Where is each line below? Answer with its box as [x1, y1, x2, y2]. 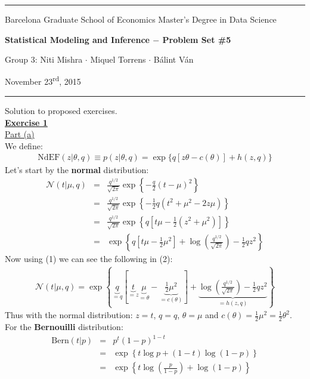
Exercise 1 [5, 116, 48, 128]
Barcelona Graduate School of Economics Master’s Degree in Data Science [5, 13, 277, 25]
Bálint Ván [153, 53, 194, 66]
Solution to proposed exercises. [5, 104, 117, 117]
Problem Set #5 [162, 33, 231, 45]
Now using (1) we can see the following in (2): [5, 252, 173, 265]
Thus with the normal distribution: [5, 309, 133, 321]
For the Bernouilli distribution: [5, 321, 123, 333]
